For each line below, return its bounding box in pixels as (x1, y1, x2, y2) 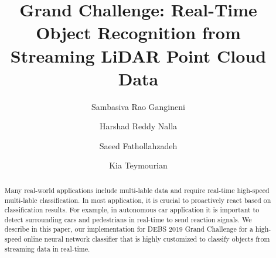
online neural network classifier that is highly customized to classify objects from (23, 234, 270, 244)
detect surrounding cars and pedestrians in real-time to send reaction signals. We (4, 214, 252, 224)
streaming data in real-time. (4, 243, 90, 253)
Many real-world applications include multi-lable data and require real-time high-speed (4, 185, 270, 195)
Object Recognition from (36, 20, 241, 44)
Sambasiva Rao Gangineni (91, 100, 185, 112)
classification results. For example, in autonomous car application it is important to (4, 205, 260, 215)
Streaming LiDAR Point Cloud (10, 43, 267, 67)
